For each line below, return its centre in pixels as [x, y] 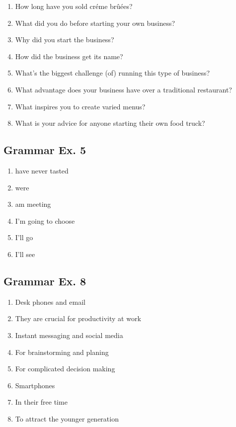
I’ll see [25, 254]
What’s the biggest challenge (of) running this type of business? [113, 73]
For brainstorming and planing [62, 352]
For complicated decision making [65, 369]
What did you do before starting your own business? [95, 23]
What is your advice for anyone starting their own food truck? [110, 123]
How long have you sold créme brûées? [74, 6]
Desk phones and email [50, 301]
